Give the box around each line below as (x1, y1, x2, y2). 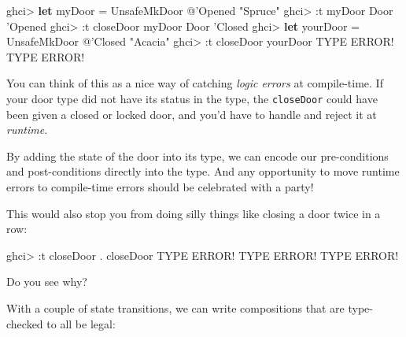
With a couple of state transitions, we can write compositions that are (6, 299, 345, 316)
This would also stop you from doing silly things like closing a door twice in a (6, 205, 381, 221)
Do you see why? (6, 273, 87, 290)
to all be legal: (46, 315, 116, 331)
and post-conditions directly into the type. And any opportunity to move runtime (6, 163, 400, 180)
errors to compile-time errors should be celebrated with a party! (6, 179, 314, 194)
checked (6, 315, 43, 331)
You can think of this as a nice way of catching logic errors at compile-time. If (6, 75, 383, 91)
